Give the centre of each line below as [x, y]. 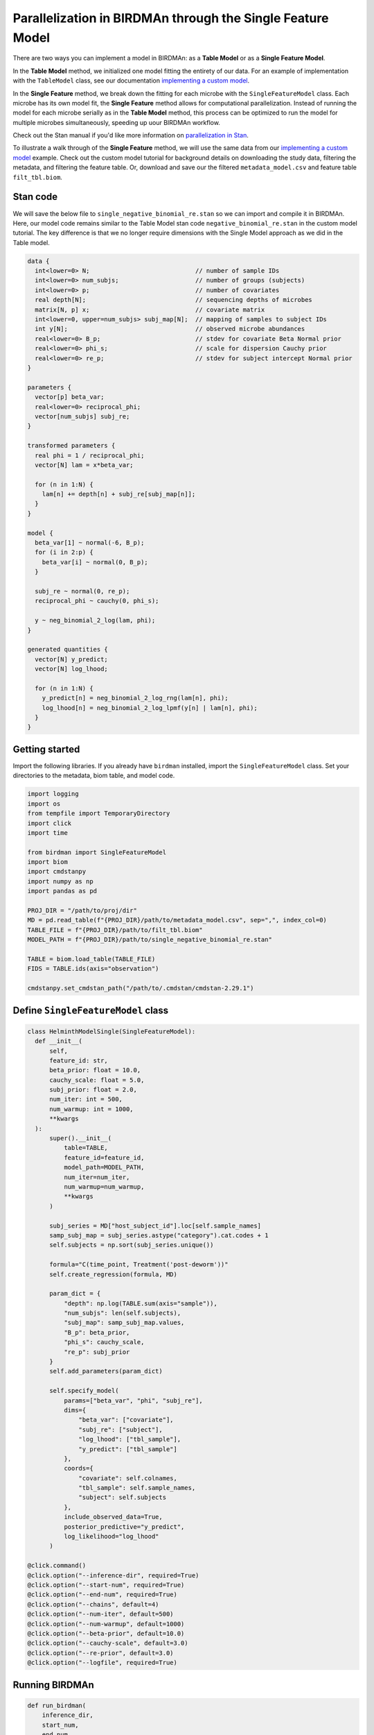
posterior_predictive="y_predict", [124, 1526]
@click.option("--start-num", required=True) [106, 1585]
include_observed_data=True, [113, 1517]
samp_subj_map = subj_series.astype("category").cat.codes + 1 [159, 1235]
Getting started [46, 749]
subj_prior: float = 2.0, [93, 1090]
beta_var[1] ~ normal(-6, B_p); [90, 543]
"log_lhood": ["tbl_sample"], [130, 1439]
